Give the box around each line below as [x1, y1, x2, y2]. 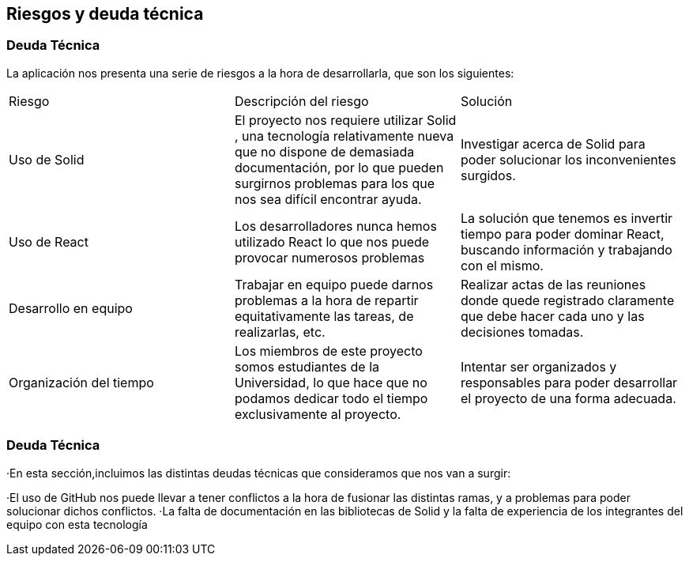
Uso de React [9, 233, 88, 250]
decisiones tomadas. [460, 323, 584, 340]
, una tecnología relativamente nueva [234, 127, 454, 144]
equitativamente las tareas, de [234, 307, 414, 324]
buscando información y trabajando [460, 241, 672, 258]
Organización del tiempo [9, 374, 154, 390]
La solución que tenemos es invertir [460, 209, 673, 226]
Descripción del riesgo [234, 92, 369, 109]
